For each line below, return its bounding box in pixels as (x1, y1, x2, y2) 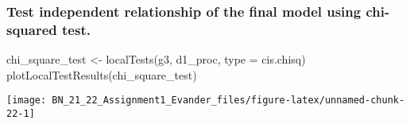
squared (6, 19, 57, 39)
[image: (6, 95, 47, 107)
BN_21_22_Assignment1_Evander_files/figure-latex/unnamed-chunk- (52, 95, 405, 107)
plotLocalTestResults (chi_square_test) (6, 66, 197, 83)
